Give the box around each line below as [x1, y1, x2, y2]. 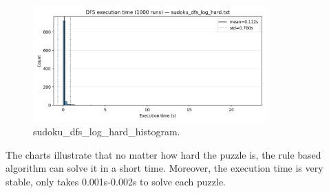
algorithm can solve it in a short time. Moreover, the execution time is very [6, 161, 323, 175]
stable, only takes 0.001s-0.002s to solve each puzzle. [6, 174, 226, 188]
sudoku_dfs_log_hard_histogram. [33, 124, 180, 139]
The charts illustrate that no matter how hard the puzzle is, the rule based [6, 147, 321, 161]
